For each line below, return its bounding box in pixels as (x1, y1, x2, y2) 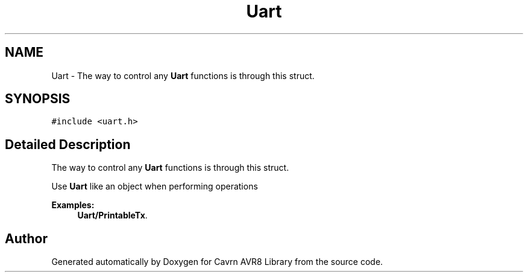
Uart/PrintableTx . (77, 210, 148, 221)
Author (5, 231, 48, 246)
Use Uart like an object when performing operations (51, 181, 258, 192)
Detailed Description (5, 136, 131, 152)
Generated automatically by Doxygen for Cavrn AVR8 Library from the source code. (51, 256, 383, 267)
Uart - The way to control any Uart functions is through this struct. (51, 70, 315, 81)
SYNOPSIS (5, 91, 71, 107)
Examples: (51, 200, 95, 211)
